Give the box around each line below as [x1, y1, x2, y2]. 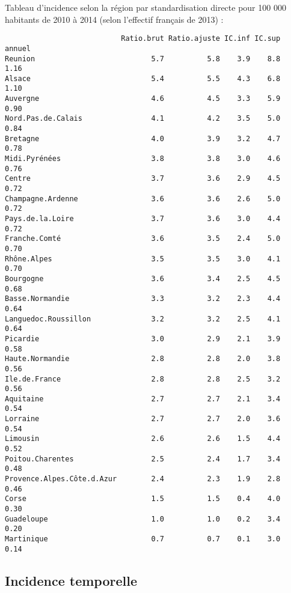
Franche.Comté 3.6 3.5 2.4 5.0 [5, 234, 281, 243]
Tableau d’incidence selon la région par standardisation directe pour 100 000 [5, 1, 286, 13]
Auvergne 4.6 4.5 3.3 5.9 [5, 94, 281, 103]
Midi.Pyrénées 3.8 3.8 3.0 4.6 [5, 154, 281, 163]
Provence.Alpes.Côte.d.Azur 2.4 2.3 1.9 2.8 [5, 475, 281, 484]
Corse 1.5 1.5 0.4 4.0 [5, 494, 281, 503]
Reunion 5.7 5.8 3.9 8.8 [5, 54, 281, 63]
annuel [5, 44, 31, 53]
